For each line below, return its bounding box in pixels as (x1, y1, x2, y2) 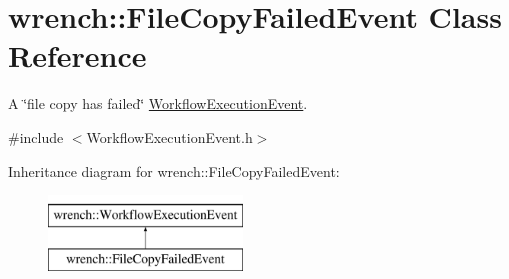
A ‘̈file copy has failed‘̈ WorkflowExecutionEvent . (8, 93, 308, 114)
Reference (8, 35, 147, 76)
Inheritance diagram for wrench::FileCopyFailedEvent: (8, 160, 340, 181)
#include (8, 126, 64, 147)
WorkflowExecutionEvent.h (86, 126, 253, 147)
